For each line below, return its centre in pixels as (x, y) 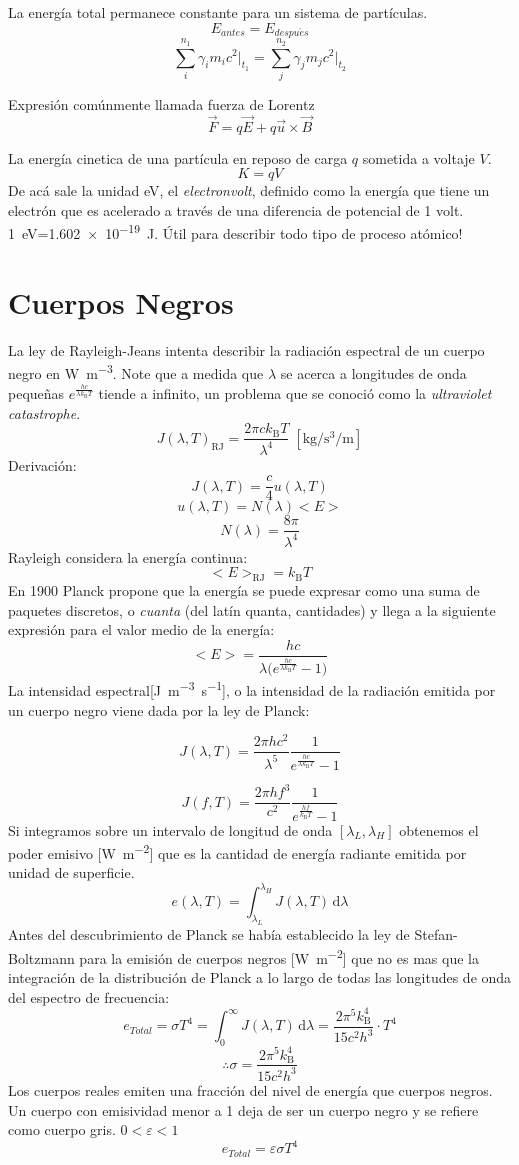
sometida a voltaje (418, 157)
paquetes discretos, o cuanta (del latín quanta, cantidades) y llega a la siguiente (252, 609)
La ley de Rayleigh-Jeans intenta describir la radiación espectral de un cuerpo (246, 349)
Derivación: (42, 464)
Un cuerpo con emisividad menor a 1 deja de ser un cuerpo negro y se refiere (243, 1109)
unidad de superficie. (71, 872)
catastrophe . (44, 412)
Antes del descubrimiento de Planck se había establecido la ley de (209, 934)
